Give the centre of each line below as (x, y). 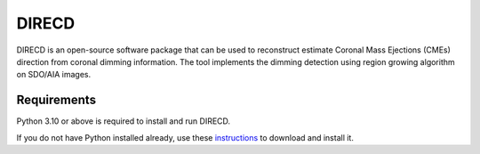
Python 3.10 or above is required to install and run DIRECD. (124, 121)
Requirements (56, 100)
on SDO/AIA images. (54, 75)
